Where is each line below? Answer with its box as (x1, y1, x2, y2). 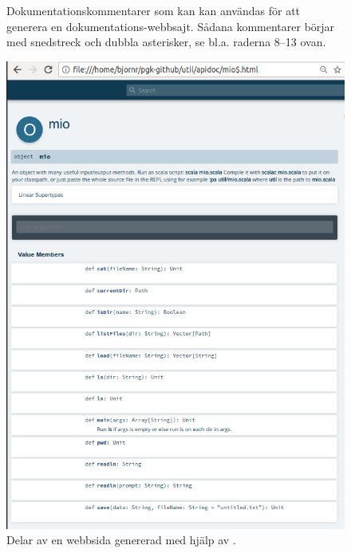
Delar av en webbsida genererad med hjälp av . (6, 531, 236, 548)
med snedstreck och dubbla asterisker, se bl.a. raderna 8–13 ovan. (6, 33, 326, 50)
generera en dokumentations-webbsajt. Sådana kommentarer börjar (6, 18, 335, 34)
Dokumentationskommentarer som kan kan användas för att (6, 2, 301, 18)
